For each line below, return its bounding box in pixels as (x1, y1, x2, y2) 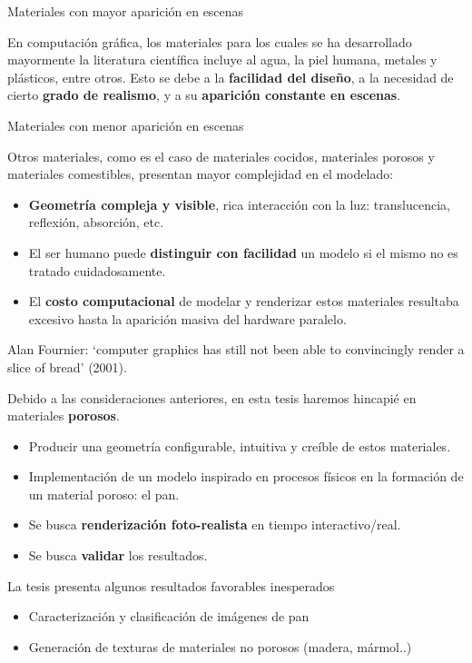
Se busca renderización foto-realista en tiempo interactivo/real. (28, 515, 401, 534)
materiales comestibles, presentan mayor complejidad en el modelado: (7, 164, 394, 183)
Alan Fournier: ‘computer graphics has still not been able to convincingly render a (7, 340, 465, 359)
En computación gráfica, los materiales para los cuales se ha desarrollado (7, 32, 412, 51)
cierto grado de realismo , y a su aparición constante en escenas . (7, 85, 401, 104)
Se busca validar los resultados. (28, 546, 208, 565)
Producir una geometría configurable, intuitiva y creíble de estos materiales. (28, 436, 451, 455)
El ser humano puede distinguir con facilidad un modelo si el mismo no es (28, 242, 458, 262)
